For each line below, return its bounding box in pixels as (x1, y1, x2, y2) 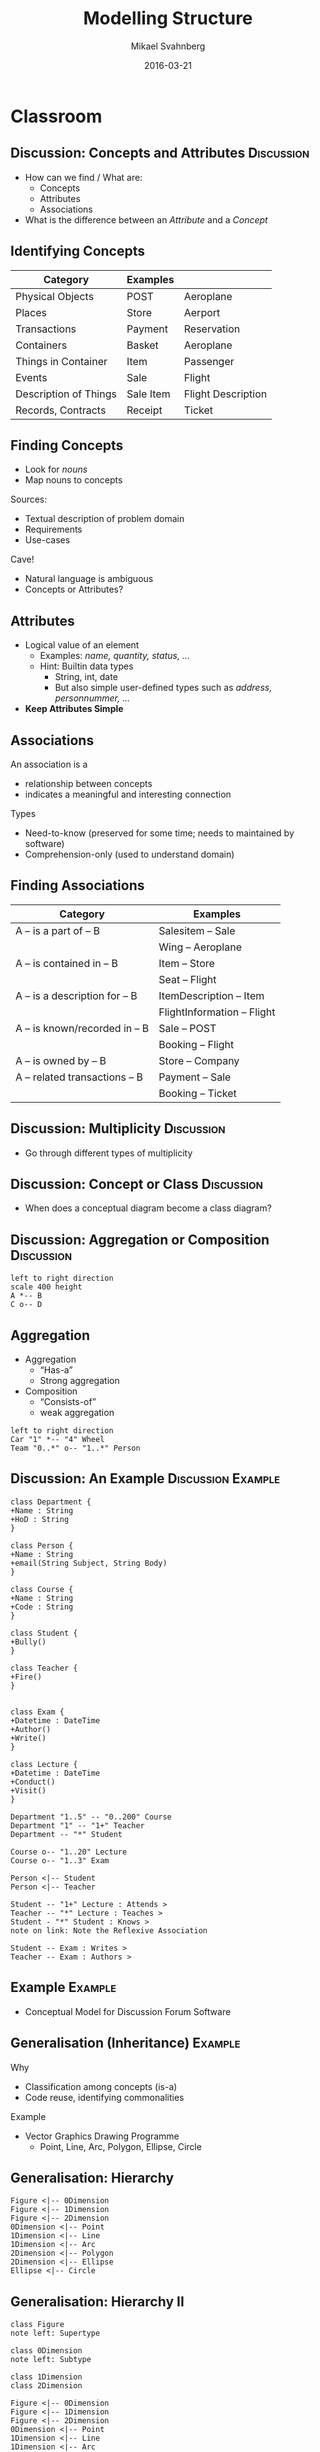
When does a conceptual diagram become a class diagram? (24, 1202, 272, 1214)
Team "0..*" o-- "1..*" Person (10, 1443, 141, 1454)
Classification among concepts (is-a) (24, 2080, 178, 2092)
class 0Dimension (10, 2346, 83, 2356)
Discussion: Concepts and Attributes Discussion (10, 145, 310, 162)
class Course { (10, 1584, 74, 1594)
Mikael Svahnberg (130, 40, 206, 52)
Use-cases (24, 534, 71, 546)
